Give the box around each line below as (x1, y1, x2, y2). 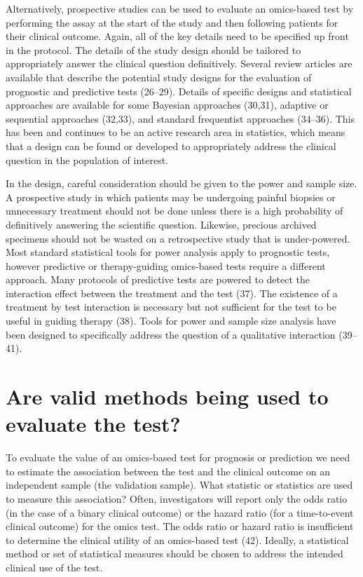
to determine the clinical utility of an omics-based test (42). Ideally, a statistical (6, 532, 349, 547)
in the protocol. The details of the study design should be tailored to (6, 42, 301, 57)
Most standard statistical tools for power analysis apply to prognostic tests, (6, 245, 330, 259)
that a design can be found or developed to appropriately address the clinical (6, 138, 336, 153)
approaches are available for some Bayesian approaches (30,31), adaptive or (6, 97, 329, 112)
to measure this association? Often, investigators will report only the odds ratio (6, 491, 348, 505)
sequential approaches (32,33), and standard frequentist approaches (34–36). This (6, 111, 355, 125)
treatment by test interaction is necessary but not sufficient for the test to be (6, 299, 336, 314)
